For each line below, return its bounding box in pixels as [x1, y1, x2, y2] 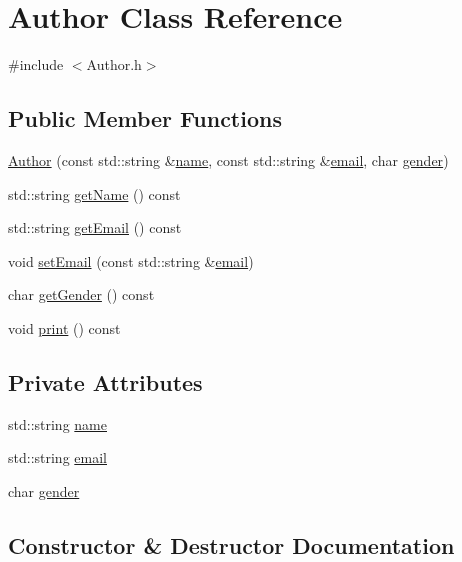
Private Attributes [8, 366, 203, 397]
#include [8, 54, 64, 75]
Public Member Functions [8, 103, 282, 134]
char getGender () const [8, 284, 155, 305]
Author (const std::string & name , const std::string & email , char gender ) [8, 149, 449, 170]
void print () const [8, 317, 121, 338]
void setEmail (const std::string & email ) [8, 250, 254, 271]
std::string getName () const [8, 183, 181, 204]
